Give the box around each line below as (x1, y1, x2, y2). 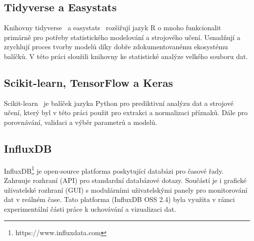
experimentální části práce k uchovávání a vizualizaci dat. (4, 203, 176, 214)
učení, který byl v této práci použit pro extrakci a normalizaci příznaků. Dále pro (4, 107, 248, 118)
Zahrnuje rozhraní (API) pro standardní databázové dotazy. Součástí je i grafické (4, 175, 247, 185)
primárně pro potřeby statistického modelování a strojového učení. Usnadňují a (4, 32, 240, 42)
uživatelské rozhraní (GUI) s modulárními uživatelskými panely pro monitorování (4, 184, 248, 195)
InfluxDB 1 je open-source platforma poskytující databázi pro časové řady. (4, 164, 224, 176)
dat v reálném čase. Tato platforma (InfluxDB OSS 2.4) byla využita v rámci (4, 194, 235, 204)
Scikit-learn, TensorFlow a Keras (4, 75, 173, 90)
